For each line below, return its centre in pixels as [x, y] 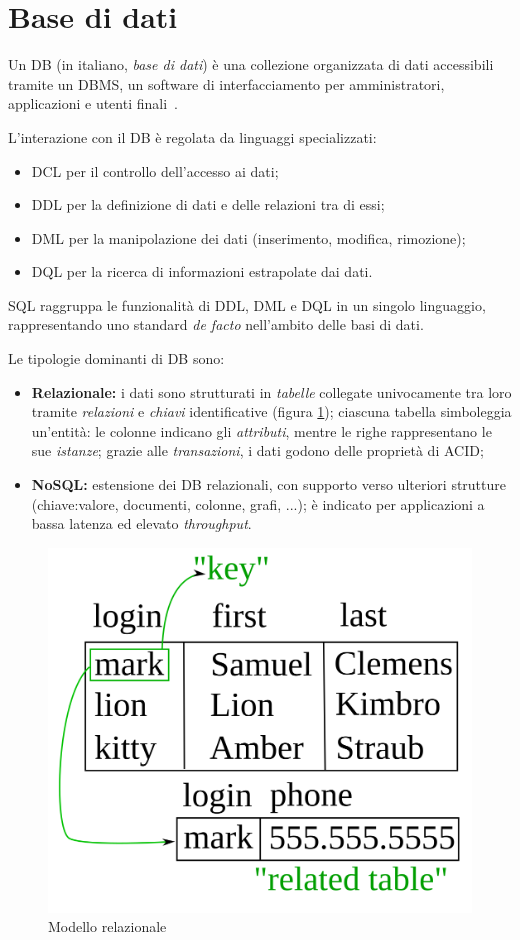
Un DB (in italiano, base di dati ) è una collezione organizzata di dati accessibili [251, 64]
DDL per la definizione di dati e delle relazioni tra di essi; [208, 204]
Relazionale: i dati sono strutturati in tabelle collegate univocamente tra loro [271, 391]
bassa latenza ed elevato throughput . [141, 523]
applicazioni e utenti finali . [93, 103]
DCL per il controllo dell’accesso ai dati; [155, 170]
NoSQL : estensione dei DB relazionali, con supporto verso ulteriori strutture [268, 484]
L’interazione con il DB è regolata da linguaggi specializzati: [192, 136]
